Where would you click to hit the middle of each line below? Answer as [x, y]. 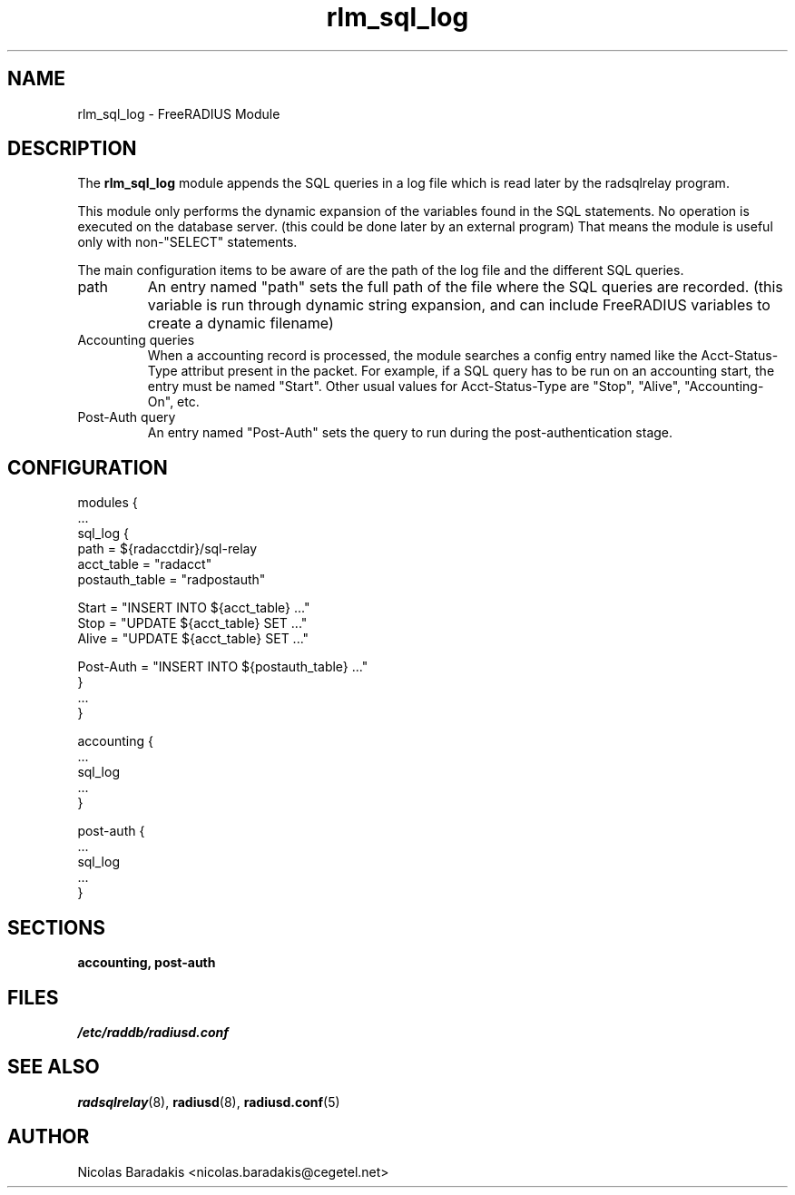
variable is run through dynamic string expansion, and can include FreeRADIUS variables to [459, 305]
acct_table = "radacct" [145, 564]
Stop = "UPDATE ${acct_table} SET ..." [192, 623]
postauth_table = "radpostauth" [172, 580]
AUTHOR [49, 1137]
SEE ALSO [54, 1067]
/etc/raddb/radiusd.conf [153, 1032]
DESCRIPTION [72, 149]
